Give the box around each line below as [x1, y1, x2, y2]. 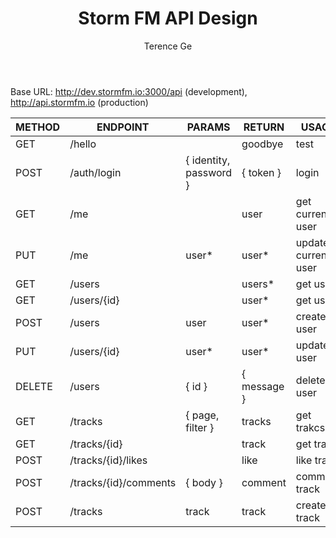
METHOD [15, 120, 61, 134]
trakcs [295, 420, 326, 434]
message [241, 379, 285, 393]
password [185, 165, 233, 179]
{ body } [185, 475, 223, 489]
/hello [69, 137, 97, 151]
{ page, [185, 408, 220, 422]
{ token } [241, 165, 282, 179]
